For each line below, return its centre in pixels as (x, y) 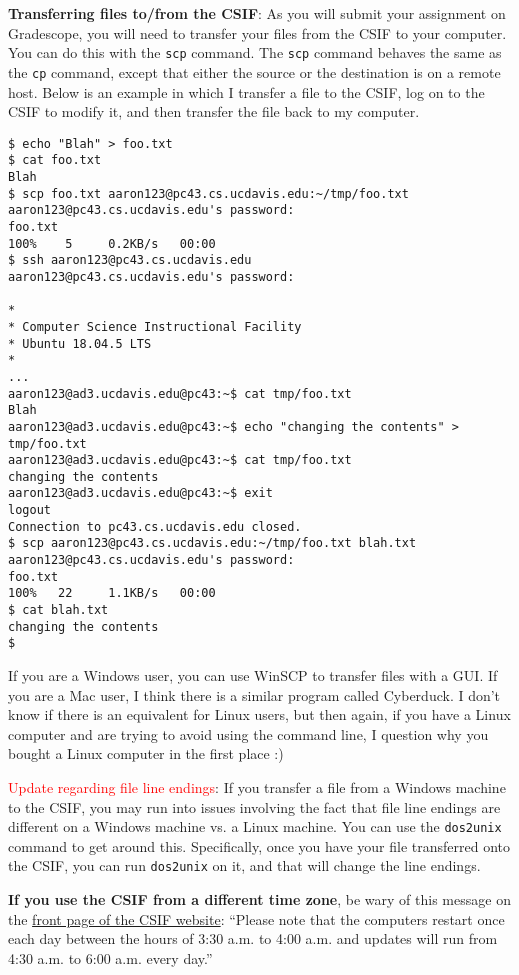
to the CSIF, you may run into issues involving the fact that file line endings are (254, 806)
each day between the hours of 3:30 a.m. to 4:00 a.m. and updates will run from (253, 938)
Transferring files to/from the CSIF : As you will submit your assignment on (257, 13)
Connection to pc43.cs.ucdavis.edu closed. (155, 526)
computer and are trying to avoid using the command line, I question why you (248, 733)
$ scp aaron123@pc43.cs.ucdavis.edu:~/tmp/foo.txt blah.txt (212, 543)
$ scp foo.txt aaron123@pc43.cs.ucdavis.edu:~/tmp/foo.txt (208, 193)
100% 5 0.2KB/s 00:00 (112, 243)
